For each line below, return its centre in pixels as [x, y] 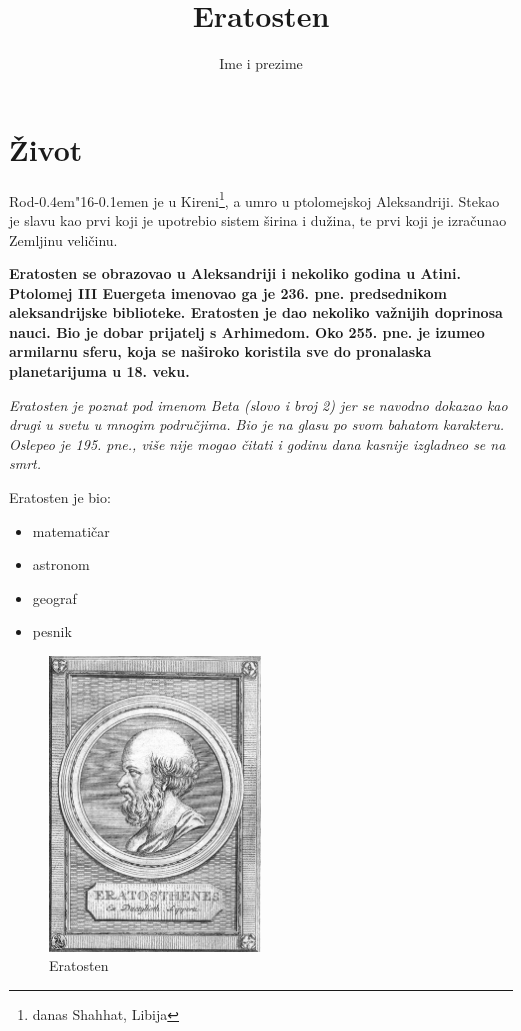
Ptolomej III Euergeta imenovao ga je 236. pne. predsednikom [228, 292]
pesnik [52, 631]
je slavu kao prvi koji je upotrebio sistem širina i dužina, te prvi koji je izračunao [258, 219]
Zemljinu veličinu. [63, 239]
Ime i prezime [261, 63]
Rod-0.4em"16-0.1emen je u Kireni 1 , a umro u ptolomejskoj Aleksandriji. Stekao [254, 199]
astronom [61, 564]
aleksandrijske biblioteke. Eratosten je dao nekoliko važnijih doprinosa [256, 312]
